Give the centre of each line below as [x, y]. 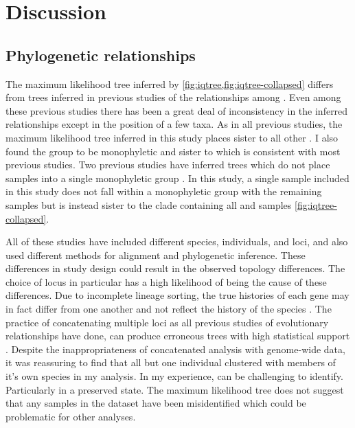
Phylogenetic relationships [101, 55]
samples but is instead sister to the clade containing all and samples [149, 204]
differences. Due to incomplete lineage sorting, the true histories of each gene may [177, 295]
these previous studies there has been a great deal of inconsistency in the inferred [177, 110]
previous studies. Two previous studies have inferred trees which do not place [168, 165]
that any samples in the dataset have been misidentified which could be [156, 403]
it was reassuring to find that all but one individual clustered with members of [171, 362]
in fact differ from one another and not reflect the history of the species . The [169, 309]
